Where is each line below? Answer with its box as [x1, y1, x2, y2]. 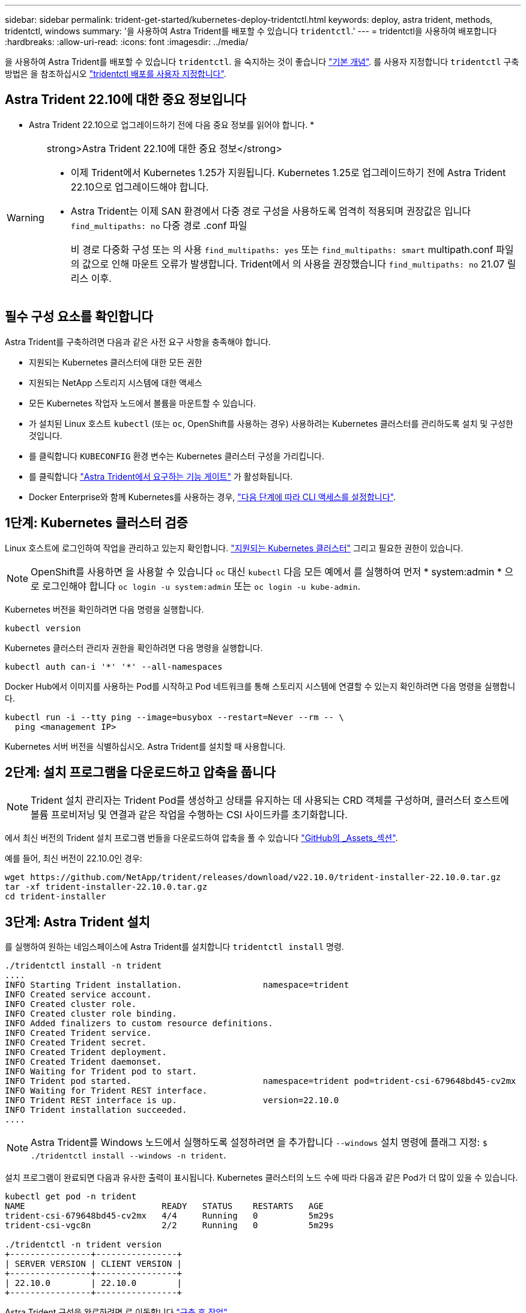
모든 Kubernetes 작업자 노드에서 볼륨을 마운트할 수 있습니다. [29, 397, 256, 408]
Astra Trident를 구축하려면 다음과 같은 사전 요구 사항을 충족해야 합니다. [5, 336, 271, 347]
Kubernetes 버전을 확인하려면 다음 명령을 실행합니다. [5, 604, 204, 614]
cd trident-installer [5, 892, 106, 902]
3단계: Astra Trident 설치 [5, 914, 150, 929]
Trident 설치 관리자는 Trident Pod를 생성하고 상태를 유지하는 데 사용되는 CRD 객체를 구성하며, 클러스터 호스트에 [31, 794, 509, 807]
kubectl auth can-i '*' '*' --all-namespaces [5, 661, 223, 672]
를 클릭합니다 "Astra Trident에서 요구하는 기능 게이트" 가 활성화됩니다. [29, 471, 293, 482]
